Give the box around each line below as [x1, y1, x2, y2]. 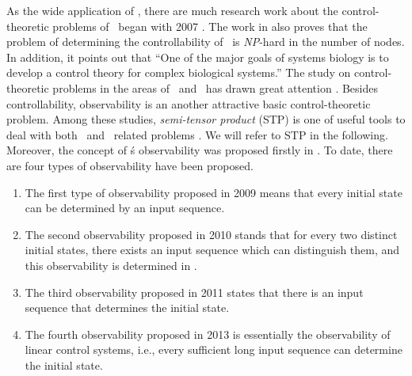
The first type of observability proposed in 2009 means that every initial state [25, 184, 402, 200]
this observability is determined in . [25, 256, 197, 273]
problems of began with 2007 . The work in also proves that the [52, 17, 368, 34]
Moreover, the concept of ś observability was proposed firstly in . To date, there [6, 142, 393, 158]
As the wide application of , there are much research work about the [6, 2, 338, 18]
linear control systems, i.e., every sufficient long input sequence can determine [25, 341, 402, 358]
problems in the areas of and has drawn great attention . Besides [52, 79, 378, 96]
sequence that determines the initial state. [25, 299, 230, 316]
